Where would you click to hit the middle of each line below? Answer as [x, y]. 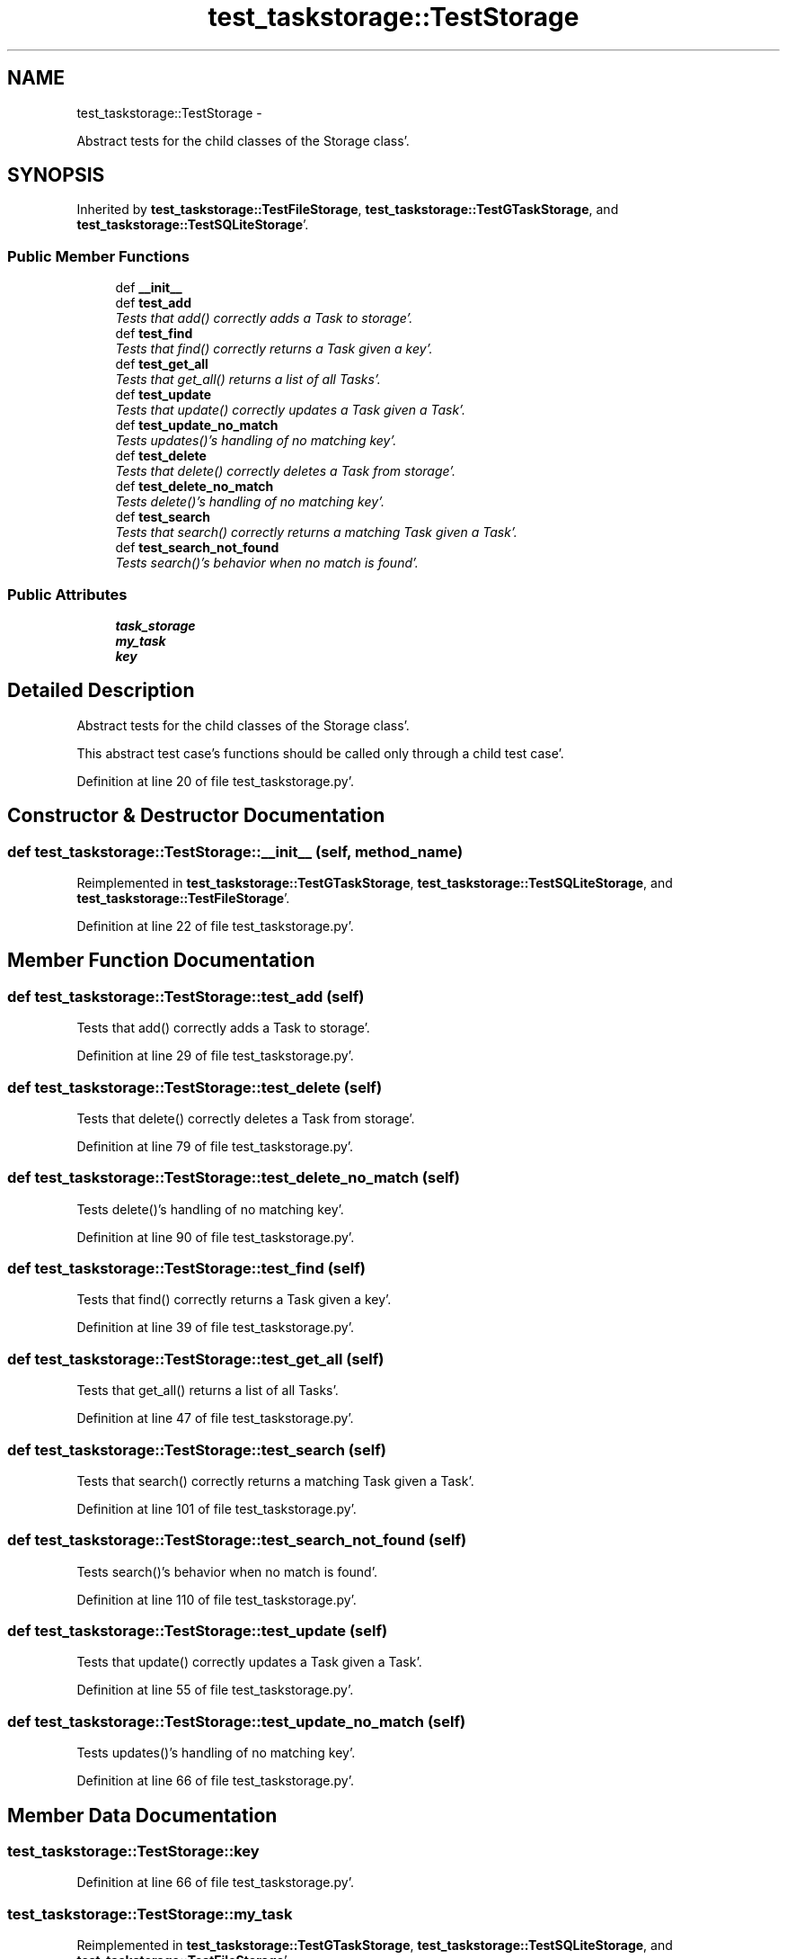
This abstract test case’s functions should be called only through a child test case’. [320, 753]
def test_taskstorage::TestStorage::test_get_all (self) [196, 1359]
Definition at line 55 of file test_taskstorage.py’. [215, 1690]
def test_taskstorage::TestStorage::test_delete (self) [195, 1087]
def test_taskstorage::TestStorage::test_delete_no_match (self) [234, 1178]
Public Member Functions [98, 256]
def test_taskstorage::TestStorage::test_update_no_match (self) [237, 1721]
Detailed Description [101, 691]
